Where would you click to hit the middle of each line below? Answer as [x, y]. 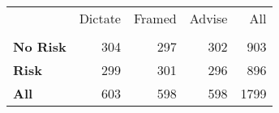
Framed [155, 18]
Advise [208, 18]
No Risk [40, 46]
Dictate [100, 18]
